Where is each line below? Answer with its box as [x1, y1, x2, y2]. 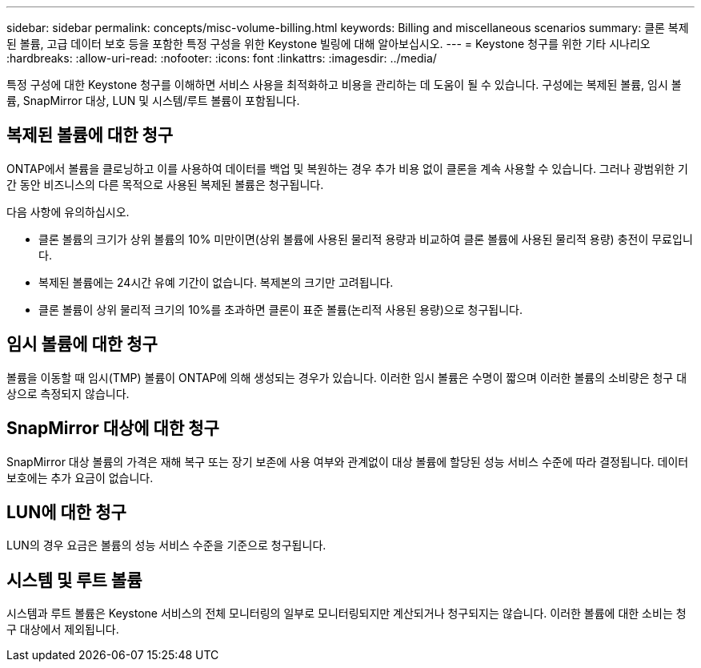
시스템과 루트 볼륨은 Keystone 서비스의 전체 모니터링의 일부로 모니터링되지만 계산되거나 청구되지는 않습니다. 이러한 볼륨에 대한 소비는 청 [6, 606, 687, 621]
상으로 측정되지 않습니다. [6, 386, 130, 400]
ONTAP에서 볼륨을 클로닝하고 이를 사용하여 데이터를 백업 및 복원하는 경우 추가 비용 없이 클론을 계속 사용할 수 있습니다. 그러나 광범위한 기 [6, 161, 688, 175]
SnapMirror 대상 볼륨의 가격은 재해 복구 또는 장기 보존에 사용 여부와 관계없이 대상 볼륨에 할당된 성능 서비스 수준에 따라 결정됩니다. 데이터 [6, 454, 689, 469]
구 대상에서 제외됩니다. [6, 622, 119, 637]
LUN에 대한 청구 [6, 501, 126, 522]
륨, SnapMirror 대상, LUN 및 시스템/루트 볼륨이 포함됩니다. [6, 94, 300, 107]
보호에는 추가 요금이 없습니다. [6, 470, 154, 485]
